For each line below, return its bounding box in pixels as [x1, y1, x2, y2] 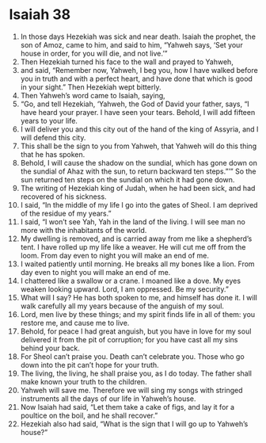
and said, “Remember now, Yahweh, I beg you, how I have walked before [20, 65, 258, 74]
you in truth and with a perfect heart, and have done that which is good [20, 74, 253, 83]
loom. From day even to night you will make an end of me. [20, 250, 209, 260]
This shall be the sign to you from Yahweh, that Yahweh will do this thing [20, 141, 256, 151]
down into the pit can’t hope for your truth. [20, 360, 159, 369]
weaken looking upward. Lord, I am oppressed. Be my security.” [20, 284, 229, 294]
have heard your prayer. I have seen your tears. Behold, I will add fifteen [20, 107, 256, 116]
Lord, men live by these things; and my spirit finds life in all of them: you [20, 309, 256, 319]
